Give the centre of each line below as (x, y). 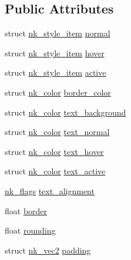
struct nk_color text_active (55, 171)
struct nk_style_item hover (55, 53)
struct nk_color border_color (58, 92)
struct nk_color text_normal (57, 132)
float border (26, 210)
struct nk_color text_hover (54, 151)
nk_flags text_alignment (50, 190)
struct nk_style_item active (56, 72)
